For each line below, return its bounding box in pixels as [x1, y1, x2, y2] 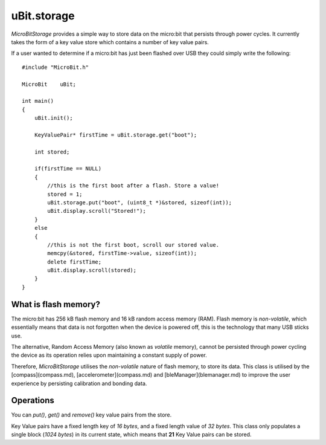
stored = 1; [47, 190, 83, 198]
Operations [11, 395, 54, 406]
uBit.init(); [34, 115, 73, 122]
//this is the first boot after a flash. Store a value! [47, 182, 220, 189]
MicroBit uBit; [22, 80, 77, 88]
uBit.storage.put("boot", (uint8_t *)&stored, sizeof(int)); [47, 199, 232, 206]
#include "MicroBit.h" [22, 63, 89, 71]
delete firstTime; [47, 258, 102, 265]
